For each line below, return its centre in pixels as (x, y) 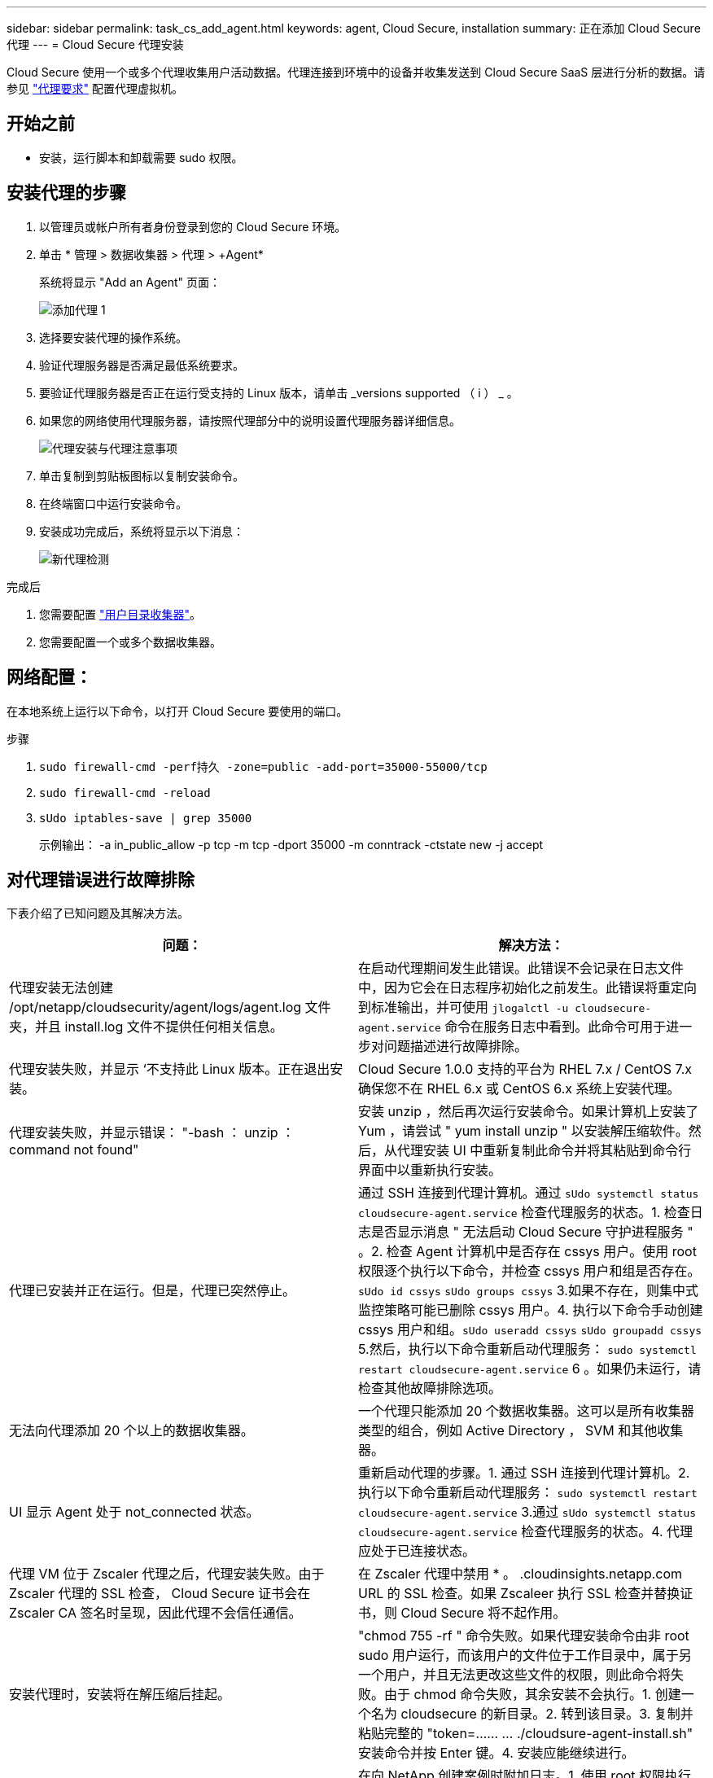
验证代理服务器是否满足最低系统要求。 (142, 365)
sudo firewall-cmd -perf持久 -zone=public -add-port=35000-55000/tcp (263, 766)
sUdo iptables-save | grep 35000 (146, 818)
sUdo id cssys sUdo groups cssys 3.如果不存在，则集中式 (528, 1291)
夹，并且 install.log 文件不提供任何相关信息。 (146, 1027)
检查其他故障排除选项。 (430, 1388)
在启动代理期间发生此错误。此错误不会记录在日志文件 (521, 968)
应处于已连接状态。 (417, 1551)
